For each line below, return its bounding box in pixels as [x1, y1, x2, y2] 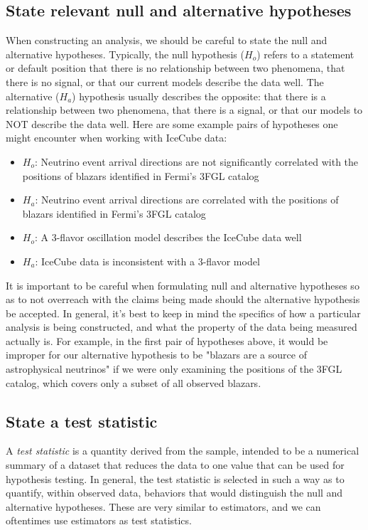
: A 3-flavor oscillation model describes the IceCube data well [34, 230, 302, 245]
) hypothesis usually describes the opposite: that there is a [72, 88, 326, 103]
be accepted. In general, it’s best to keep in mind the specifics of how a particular [6, 305, 361, 320]
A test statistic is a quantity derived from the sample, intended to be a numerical [6, 443, 359, 458]
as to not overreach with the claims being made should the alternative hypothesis [6, 292, 360, 307]
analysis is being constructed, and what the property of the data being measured [6, 319, 357, 334]
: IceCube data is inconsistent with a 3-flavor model [35, 253, 260, 268]
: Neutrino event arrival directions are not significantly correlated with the [34, 154, 359, 169]
